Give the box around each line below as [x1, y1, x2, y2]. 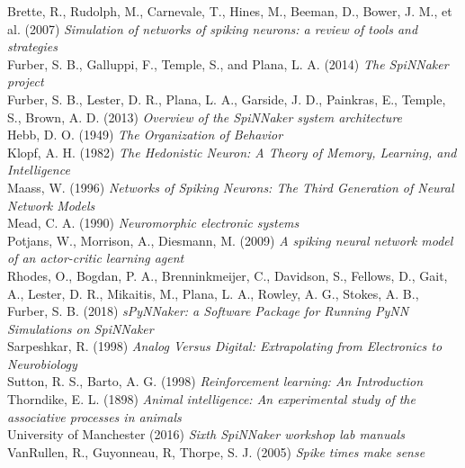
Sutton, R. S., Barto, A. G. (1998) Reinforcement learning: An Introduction [7, 372, 424, 391]
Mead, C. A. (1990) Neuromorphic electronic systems [7, 213, 300, 232]
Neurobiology [7, 354, 77, 373]
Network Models [7, 195, 95, 214]
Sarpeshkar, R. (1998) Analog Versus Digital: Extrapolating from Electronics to [7, 337, 443, 355]
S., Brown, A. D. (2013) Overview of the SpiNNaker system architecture [7, 107, 403, 126]
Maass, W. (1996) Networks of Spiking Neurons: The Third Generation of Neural [7, 177, 454, 196]
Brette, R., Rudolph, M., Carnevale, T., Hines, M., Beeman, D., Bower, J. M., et [7, 2, 452, 20]
